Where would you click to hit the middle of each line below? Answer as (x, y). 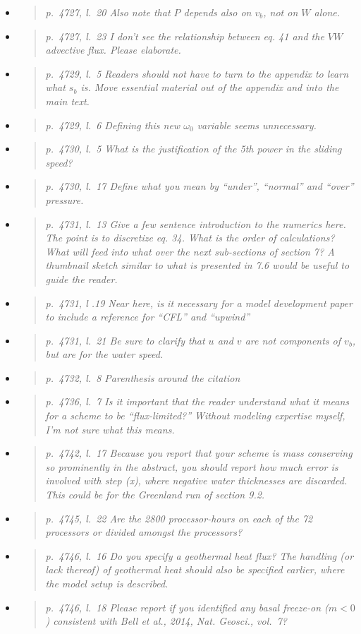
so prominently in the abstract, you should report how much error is (192, 466)
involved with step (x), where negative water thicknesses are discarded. (196, 480)
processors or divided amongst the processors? (144, 532)
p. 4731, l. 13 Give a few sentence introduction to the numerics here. (196, 223)
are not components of (293, 340)
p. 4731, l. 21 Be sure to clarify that (125, 340)
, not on (281, 12)
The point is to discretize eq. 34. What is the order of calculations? (190, 238)
